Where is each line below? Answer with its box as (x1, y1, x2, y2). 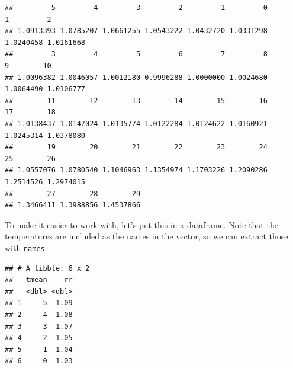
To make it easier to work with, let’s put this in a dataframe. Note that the (5, 218, 278, 231)
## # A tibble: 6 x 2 (5, 264, 90, 273)
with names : (5, 241, 47, 254)
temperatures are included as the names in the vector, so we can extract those (5, 230, 288, 242)
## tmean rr (5, 276, 73, 284)
